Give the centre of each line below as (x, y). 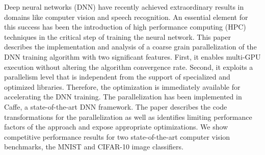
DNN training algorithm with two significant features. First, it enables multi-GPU (132, 56)
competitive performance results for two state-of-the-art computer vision (117, 136)
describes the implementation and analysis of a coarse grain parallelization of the (130, 47)
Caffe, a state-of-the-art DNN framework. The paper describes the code (116, 106)
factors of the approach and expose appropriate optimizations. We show (116, 127)
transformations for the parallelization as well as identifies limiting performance (128, 117)
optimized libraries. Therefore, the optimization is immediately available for (122, 86)
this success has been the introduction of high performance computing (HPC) (125, 27)
